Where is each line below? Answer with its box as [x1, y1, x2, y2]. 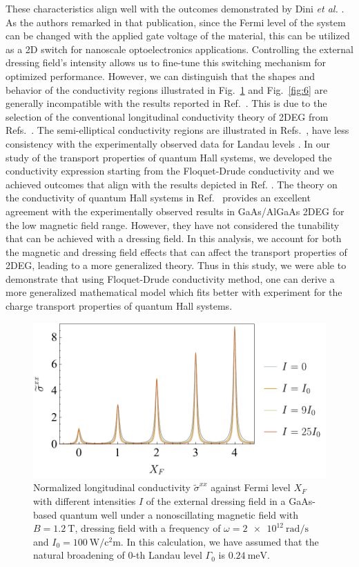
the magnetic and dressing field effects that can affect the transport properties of [6, 244, 347, 259]
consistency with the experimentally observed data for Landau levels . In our [6, 136, 331, 150]
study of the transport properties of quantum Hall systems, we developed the [6, 150, 332, 164]
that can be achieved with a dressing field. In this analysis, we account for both [6, 231, 342, 246]
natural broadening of [33, 548, 125, 562]
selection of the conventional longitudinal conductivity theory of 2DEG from [6, 109, 329, 123]
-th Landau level [133, 548, 202, 562]
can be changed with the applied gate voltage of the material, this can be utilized [6, 28, 350, 43]
